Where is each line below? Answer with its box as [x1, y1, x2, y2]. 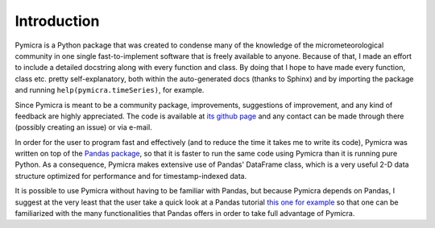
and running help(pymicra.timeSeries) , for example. [14, 85, 205, 95]
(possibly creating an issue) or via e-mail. [14, 122, 152, 132]
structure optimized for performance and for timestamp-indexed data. [14, 171, 247, 180]
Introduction [14, 12, 100, 30]
